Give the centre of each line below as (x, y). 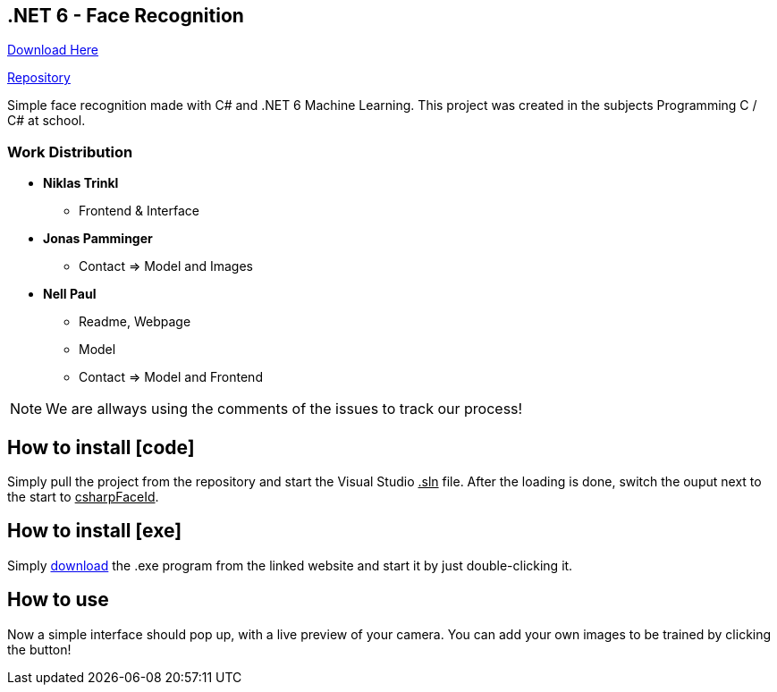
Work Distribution (70, 152)
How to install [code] (101, 447)
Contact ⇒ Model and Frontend (171, 377)
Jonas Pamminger (98, 239)
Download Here (53, 50)
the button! (39, 649)
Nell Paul (70, 294)
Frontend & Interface (139, 211)
